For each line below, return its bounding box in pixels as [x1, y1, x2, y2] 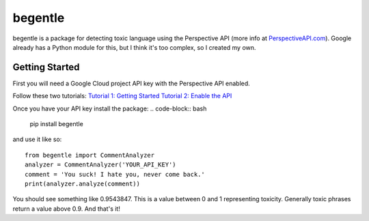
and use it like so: [12, 135, 62, 143]
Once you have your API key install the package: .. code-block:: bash [12, 104, 207, 113]
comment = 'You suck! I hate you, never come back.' [25, 171, 205, 178]
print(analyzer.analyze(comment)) [25, 179, 140, 188]
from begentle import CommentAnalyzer [25, 151, 155, 159]
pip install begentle [29, 120, 83, 128]
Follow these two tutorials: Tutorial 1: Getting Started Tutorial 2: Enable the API [12, 92, 232, 100]
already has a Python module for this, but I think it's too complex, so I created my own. [12, 43, 256, 51]
